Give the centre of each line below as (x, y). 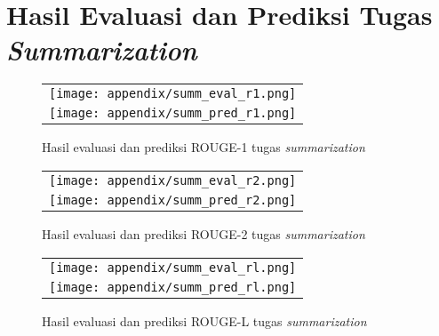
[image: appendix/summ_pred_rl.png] (173, 287)
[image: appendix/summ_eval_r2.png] (173, 180)
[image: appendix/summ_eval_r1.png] (173, 94)
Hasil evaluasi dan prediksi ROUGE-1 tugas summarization (204, 147)
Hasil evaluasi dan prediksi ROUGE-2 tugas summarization (204, 233)
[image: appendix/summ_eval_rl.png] (173, 267)
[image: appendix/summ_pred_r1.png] (173, 113)
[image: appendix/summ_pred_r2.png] (173, 200)
